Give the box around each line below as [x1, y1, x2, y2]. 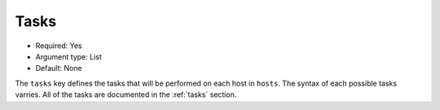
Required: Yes [35, 41, 82, 51]
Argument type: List [35, 51, 102, 61]
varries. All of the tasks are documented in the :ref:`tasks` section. [15, 90, 237, 99]
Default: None [35, 64, 82, 73]
